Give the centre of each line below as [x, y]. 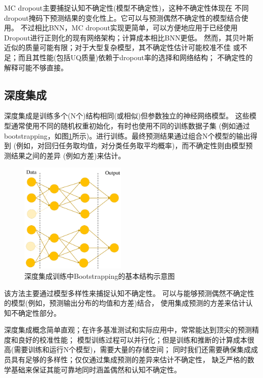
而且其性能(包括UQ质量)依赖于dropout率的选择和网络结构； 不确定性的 [135, 57]
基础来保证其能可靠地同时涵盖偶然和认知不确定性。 [96, 369]
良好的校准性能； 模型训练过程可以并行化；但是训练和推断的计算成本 [133, 339]
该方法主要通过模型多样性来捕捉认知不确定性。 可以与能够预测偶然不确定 [126, 293]
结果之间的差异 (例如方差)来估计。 [68, 155]
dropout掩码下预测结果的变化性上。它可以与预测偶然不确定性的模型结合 [123, 17]
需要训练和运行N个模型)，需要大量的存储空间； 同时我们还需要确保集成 [133, 349]
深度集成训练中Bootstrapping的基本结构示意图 [100, 276]
